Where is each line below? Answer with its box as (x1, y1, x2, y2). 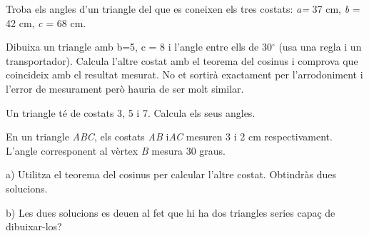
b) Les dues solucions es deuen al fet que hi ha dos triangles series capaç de (6, 205, 335, 220)
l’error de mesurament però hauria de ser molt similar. (6, 81, 244, 96)
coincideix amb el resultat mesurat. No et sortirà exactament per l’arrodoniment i (6, 67, 363, 82)
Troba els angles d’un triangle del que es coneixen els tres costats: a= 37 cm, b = (6, 1, 360, 16)
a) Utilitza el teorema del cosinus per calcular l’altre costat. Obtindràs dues (6, 167, 336, 182)
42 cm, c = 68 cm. (6, 15, 86, 30)
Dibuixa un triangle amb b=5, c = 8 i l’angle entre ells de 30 (6, 39, 272, 54)
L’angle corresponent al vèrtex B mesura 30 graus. (6, 143, 226, 158)
